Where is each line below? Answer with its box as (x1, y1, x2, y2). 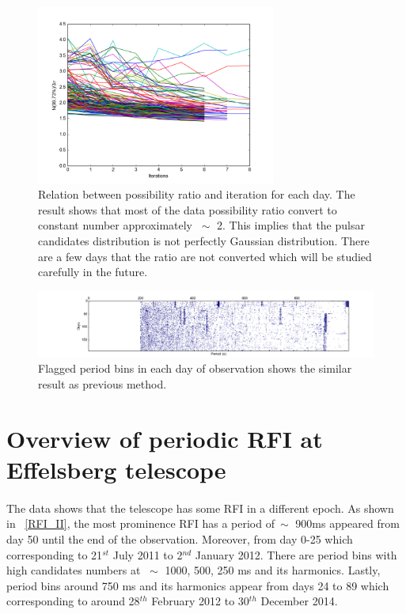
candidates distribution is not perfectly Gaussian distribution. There (38, 233, 370, 249)
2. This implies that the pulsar (217, 217, 365, 233)
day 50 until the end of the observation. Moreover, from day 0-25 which (6, 531, 353, 548)
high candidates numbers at (6, 562, 141, 578)
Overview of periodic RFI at (6, 422, 323, 454)
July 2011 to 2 (112, 546, 183, 563)
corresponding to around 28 (6, 593, 140, 609)
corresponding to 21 (6, 546, 103, 563)
